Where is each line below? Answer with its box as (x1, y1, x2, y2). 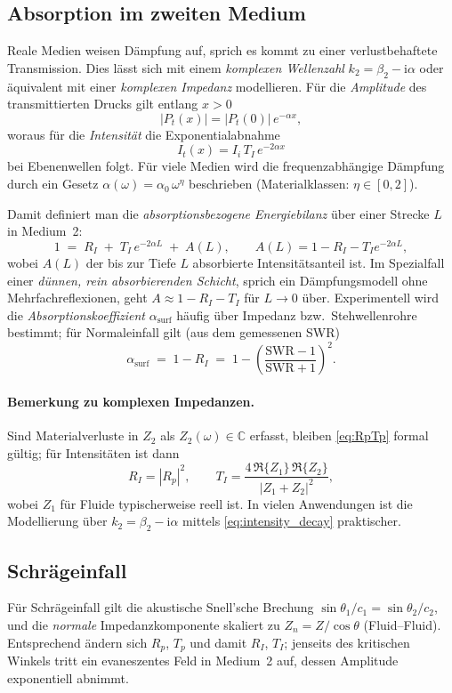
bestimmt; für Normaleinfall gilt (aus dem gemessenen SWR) (7, 323, 340, 342)
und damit (190, 633, 247, 651)
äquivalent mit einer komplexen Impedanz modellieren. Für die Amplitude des (7, 77, 427, 95)
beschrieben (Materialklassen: (188, 174, 350, 193)
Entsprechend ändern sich (7, 633, 148, 651)
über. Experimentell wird (302, 288, 440, 307)
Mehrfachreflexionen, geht (7, 288, 148, 307)
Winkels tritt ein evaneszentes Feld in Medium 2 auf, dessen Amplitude (7, 651, 399, 669)
